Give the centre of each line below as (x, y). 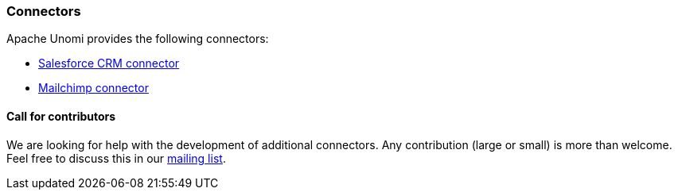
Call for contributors (61, 116)
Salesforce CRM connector (109, 63)
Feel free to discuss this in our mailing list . (116, 158)
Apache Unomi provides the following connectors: (138, 39)
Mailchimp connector (94, 88)
